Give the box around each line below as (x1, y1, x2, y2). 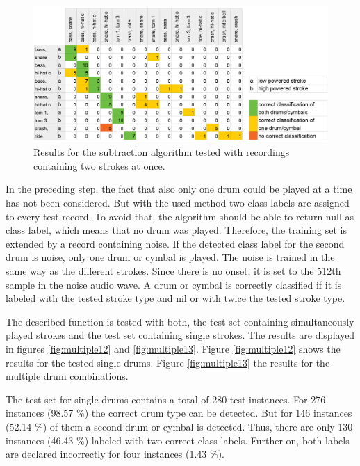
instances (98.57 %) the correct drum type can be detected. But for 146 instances (6, 405, 352, 420)
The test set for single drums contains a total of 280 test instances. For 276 (6, 392, 326, 406)
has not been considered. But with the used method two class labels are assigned (6, 195, 350, 210)
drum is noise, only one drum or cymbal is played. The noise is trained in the (6, 250, 335, 264)
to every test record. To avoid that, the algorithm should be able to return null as (6, 209, 354, 223)
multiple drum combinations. (6, 369, 129, 383)
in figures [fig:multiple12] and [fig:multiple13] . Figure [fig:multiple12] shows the (6, 341, 341, 355)
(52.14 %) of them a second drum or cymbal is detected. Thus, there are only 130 (6, 419, 353, 433)
